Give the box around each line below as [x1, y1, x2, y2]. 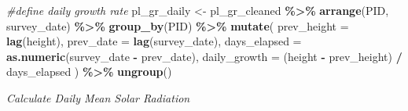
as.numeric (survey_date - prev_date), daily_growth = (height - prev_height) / [6, 48, 402, 64]
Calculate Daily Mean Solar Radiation [6, 89, 190, 106]
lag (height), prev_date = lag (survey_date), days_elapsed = [6, 33, 302, 49]
